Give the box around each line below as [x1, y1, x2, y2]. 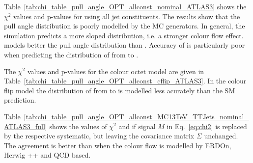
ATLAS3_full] [4, 121, 47, 131]
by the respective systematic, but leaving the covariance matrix [4, 131, 195, 141]
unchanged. [204, 131, 238, 141]
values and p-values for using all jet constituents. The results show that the [13, 11, 240, 21]
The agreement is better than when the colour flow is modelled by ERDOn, [4, 140, 231, 150]
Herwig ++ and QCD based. [4, 150, 91, 160]
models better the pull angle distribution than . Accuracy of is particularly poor [4, 40, 245, 50]
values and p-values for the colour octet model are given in [27, 66, 204, 76]
